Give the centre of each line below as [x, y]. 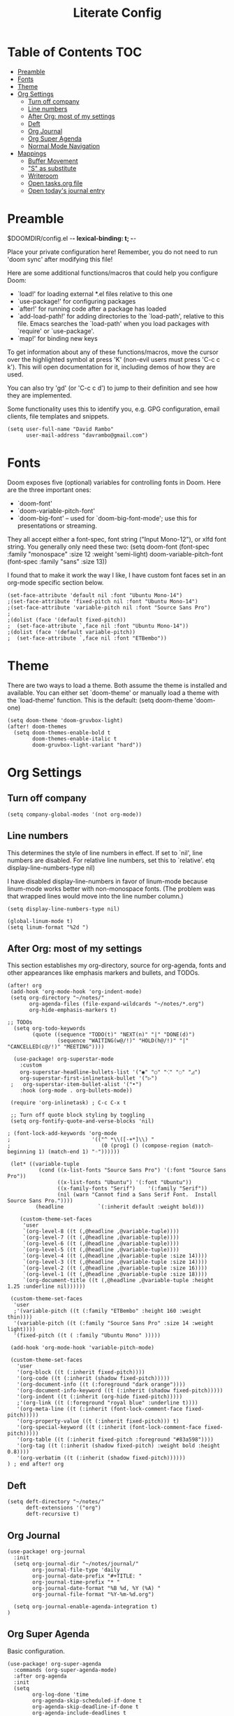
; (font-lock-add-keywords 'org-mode [62, 1134]
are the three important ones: [49, 490]
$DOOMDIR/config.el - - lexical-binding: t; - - [72, 238]
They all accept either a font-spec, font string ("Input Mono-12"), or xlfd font [117, 539]
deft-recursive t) [52, 1514]
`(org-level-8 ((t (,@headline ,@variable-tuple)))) [101, 1232]
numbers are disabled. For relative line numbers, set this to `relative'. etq [111, 860]
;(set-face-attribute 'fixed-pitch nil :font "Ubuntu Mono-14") [103, 601]
